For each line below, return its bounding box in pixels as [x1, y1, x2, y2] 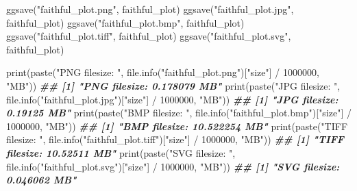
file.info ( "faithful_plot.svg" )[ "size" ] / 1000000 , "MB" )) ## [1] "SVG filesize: [6, 159, 340, 173]
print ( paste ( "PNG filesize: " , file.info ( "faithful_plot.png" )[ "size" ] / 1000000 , [6, 65, 319, 79]
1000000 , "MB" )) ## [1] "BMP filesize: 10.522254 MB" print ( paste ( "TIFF [6, 118, 348, 133]
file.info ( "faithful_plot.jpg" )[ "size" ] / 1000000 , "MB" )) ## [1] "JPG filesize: [6, 92, 338, 106]
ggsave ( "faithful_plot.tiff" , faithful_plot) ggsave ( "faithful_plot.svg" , [6, 29, 291, 43]
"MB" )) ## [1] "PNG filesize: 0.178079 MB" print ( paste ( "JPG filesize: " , [6, 78, 341, 92]
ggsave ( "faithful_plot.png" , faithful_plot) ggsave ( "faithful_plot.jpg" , [6, 2, 294, 16]
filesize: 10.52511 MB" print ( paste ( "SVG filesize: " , [6, 145, 236, 160]
